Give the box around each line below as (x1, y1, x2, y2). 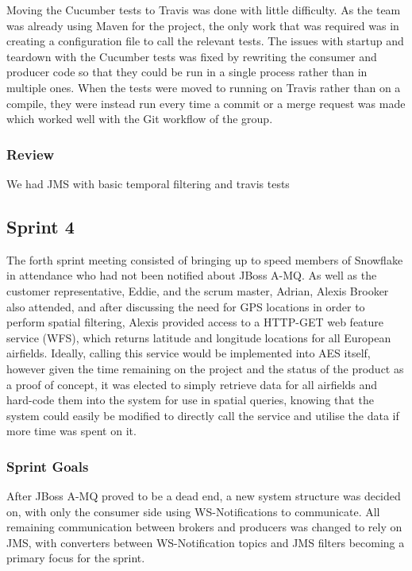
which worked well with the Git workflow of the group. (6, 110, 273, 127)
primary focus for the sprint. (6, 550, 145, 566)
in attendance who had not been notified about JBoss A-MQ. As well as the (6, 267, 377, 284)
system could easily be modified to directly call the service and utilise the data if (6, 407, 399, 423)
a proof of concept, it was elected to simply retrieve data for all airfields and (6, 376, 378, 392)
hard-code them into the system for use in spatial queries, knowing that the (6, 392, 374, 408)
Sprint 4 (6, 214, 75, 238)
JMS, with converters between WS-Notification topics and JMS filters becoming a (6, 534, 405, 550)
